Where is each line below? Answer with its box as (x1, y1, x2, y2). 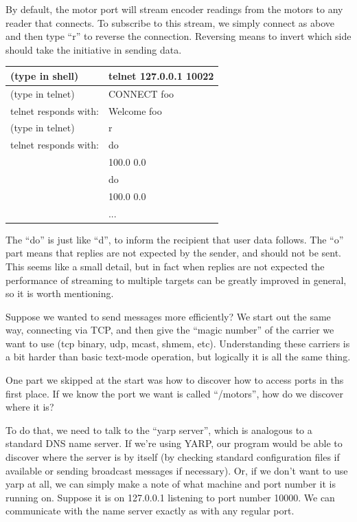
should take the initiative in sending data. (5, 42, 182, 56)
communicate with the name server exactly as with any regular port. (5, 503, 295, 518)
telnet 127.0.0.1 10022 (108, 68, 214, 83)
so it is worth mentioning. (5, 286, 114, 301)
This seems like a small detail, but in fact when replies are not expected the (5, 259, 325, 273)
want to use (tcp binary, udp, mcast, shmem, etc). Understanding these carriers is (5, 336, 350, 350)
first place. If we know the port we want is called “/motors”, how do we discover (5, 386, 343, 400)
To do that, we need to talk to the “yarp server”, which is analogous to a (5, 422, 312, 437)
